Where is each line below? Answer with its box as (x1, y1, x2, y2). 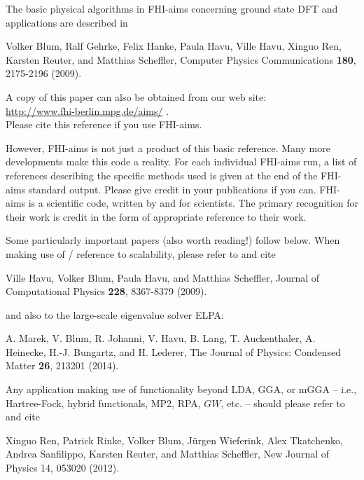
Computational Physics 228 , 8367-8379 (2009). (6, 284, 207, 299)
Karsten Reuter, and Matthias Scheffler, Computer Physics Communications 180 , (6, 52, 356, 67)
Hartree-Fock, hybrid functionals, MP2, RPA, (6, 395, 201, 410)
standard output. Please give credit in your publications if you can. (28, 181, 316, 196)
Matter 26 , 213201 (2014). (6, 358, 119, 373)
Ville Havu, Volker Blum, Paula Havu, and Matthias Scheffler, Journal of (6, 270, 320, 284)
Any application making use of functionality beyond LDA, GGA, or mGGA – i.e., (6, 382, 357, 397)
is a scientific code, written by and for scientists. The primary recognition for (28, 196, 358, 210)
